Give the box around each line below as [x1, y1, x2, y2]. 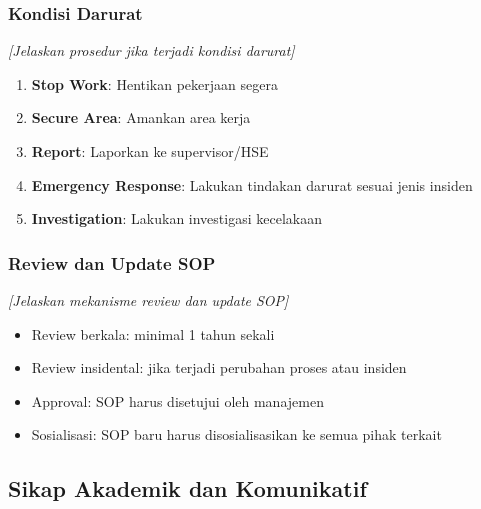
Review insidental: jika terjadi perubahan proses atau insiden [31, 357, 407, 378]
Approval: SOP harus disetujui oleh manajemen [31, 390, 324, 411]
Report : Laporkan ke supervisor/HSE [31, 141, 269, 161]
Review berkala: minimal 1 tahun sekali [31, 323, 275, 344]
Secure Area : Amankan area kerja [31, 107, 251, 128]
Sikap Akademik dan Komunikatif [8, 473, 367, 504]
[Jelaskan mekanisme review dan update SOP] [8, 290, 289, 310]
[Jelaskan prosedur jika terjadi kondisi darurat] [8, 40, 295, 61]
